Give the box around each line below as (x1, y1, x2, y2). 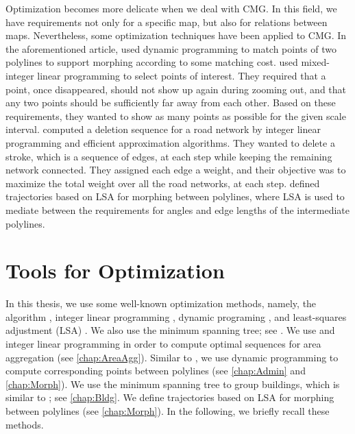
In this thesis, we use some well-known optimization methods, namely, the (5, 296, 317, 311)
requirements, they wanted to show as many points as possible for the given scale (5, 108, 346, 123)
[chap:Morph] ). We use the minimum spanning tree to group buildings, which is (5, 376, 340, 391)
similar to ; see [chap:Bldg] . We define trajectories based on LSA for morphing (5, 390, 334, 405)
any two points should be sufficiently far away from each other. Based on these (5, 95, 336, 110)
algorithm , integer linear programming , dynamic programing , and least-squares (5, 309, 347, 324)
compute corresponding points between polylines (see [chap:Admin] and (5, 363, 306, 378)
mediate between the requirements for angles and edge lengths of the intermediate (5, 202, 350, 217)
